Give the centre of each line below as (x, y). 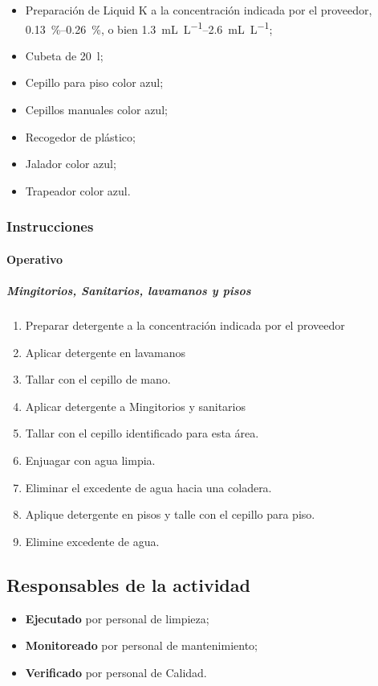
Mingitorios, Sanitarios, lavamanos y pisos (129, 291)
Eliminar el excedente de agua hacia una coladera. (148, 487)
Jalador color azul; (71, 164)
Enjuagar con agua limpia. (90, 460)
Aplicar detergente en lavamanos (106, 352)
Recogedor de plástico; (80, 136)
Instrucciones (50, 226)
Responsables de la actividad (128, 584)
